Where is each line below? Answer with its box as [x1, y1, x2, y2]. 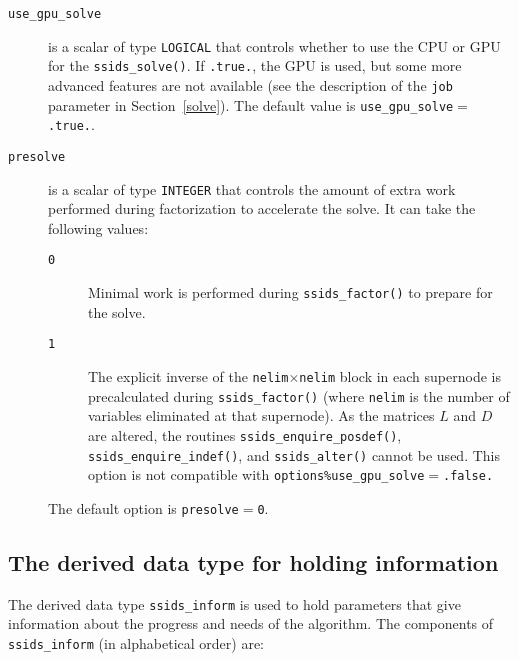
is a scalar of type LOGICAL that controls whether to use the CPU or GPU [48, 35, 501, 56]
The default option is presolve [48, 497, 239, 518]
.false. [442, 469, 494, 484]
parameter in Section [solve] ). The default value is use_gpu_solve [48, 94, 454, 115]
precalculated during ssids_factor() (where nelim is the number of [88, 385, 510, 406]
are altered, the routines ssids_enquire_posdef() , [88, 424, 402, 445]
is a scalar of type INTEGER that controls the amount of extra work [48, 178, 456, 199]
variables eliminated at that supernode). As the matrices [88, 405, 435, 426]
